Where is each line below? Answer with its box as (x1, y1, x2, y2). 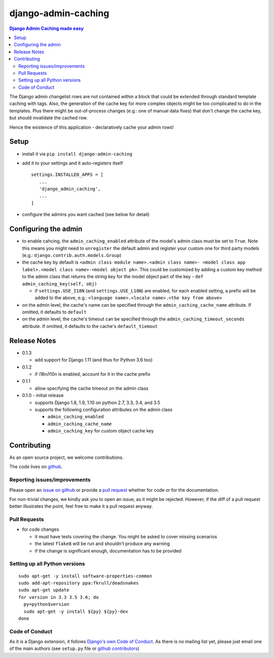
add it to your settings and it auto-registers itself (22, 160, 123, 166)
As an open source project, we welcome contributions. (9, 454, 124, 460)
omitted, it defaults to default (22, 309, 87, 315)
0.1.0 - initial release (22, 392, 64, 398)
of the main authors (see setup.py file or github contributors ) (9, 645, 140, 651)
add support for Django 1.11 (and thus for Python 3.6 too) (35, 357, 153, 363)
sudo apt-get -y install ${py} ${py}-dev (23, 608, 128, 614)
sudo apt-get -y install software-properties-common (18, 573, 152, 579)
